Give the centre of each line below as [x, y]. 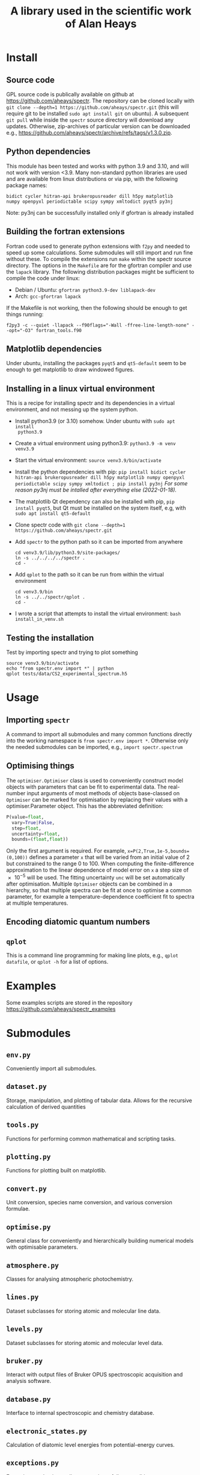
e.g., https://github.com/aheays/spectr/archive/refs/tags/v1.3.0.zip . [89, 133]
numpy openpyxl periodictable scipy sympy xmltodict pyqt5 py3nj [89, 202]
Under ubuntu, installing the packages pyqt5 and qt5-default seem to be [96, 363]
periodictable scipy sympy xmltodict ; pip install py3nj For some [101, 484]
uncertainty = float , [36, 834]
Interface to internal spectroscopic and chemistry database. [80, 1413]
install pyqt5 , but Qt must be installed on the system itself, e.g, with [100, 508]
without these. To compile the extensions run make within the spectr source [98, 259]
